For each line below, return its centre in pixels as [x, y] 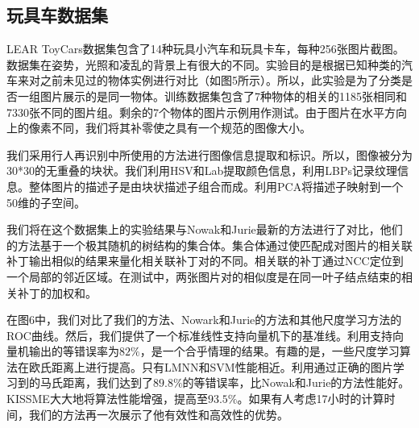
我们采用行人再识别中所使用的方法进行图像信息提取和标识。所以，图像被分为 [209, 154]
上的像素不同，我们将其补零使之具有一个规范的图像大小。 [159, 128]
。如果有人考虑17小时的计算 [311, 399]
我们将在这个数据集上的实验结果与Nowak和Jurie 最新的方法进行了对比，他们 [205, 229]
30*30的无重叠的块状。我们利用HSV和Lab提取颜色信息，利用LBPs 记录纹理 [202, 170]
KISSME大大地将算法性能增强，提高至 [107, 399]
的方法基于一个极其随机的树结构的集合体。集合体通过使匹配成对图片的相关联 [209, 245]
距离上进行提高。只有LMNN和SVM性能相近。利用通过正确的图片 [222, 366]
